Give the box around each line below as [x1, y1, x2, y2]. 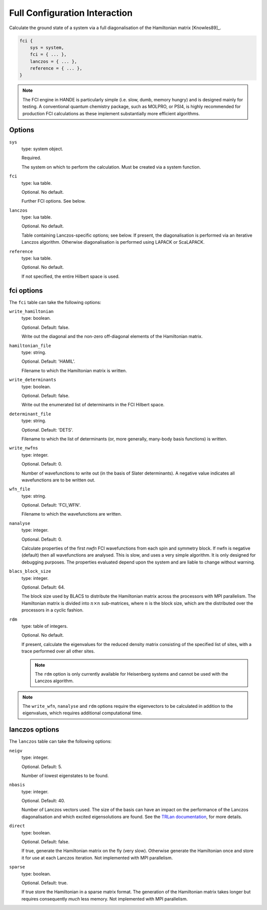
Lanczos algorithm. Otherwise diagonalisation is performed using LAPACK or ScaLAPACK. [21, 239, 205, 245]
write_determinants [9, 377, 56, 383]
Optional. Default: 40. [21, 798, 65, 804]
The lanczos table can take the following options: [9, 738, 112, 744]
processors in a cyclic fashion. [21, 607, 84, 613]
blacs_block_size [9, 568, 51, 574]
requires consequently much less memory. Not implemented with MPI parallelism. [21, 896, 188, 902]
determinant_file [9, 411, 51, 417]
